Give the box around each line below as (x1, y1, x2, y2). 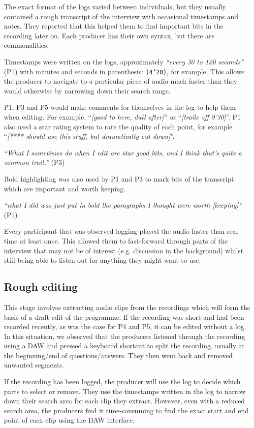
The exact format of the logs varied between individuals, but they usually (4, 1, 226, 11)
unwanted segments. (4, 360, 64, 370)
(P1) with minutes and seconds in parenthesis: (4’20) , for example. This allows (4, 66, 245, 76)
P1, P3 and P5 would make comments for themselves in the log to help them (4, 102, 236, 112)
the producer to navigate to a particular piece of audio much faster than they (4, 76, 237, 86)
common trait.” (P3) (4, 157, 65, 167)
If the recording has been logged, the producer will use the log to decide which (4, 376, 241, 387)
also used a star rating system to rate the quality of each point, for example (4, 121, 233, 131)
